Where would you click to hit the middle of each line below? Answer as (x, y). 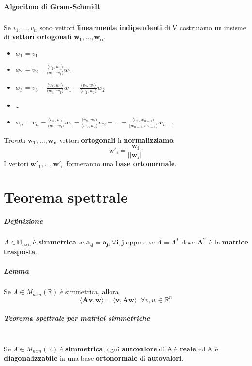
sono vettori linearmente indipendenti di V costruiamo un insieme (143, 27)
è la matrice (229, 241)
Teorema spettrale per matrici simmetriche (77, 318)
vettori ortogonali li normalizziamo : (117, 140)
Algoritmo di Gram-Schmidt (52, 6)
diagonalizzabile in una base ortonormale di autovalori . (94, 358)
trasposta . (21, 252)
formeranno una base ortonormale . (122, 164)
